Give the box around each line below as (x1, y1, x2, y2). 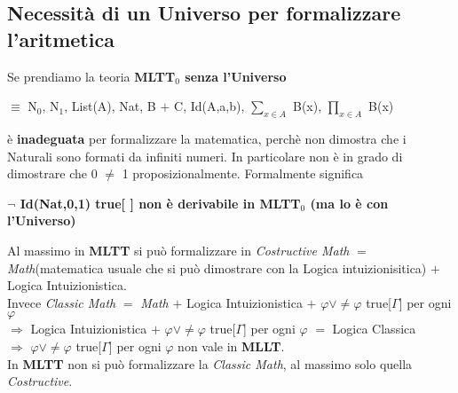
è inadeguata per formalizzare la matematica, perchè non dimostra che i (7, 129, 407, 147)
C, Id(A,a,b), (174, 97, 245, 115)
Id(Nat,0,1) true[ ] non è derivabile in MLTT (20, 193, 301, 212)
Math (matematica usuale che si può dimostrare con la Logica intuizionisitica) (7, 258, 427, 277)
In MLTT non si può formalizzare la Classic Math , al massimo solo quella (7, 354, 413, 373)
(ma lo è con (310, 193, 389, 212)
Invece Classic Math (7, 293, 116, 311)
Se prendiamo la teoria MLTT (7, 67, 176, 85)
